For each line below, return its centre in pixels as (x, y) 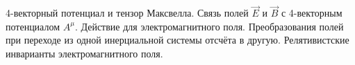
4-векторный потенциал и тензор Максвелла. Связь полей (127, 13)
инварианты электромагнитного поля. (84, 53)
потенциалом (33, 26)
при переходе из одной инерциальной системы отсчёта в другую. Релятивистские (177, 40)
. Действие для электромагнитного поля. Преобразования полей (209, 26)
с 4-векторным (312, 13)
